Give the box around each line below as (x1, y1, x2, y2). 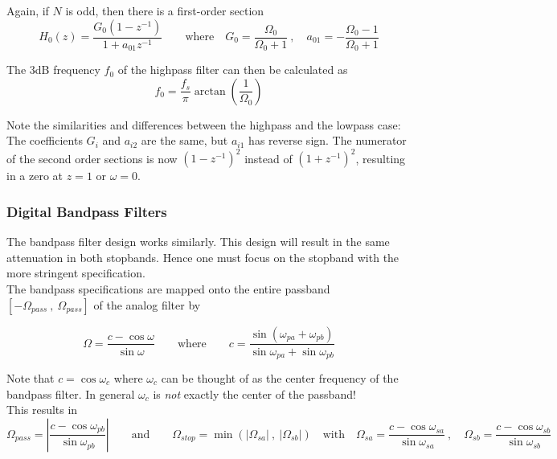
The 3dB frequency (6, 61, 100, 78)
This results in (6, 401, 78, 418)
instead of (244, 150, 293, 166)
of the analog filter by (93, 296, 201, 313)
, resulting (355, 150, 406, 166)
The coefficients (6, 132, 83, 149)
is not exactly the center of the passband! (153, 385, 356, 402)
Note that (6, 370, 55, 387)
